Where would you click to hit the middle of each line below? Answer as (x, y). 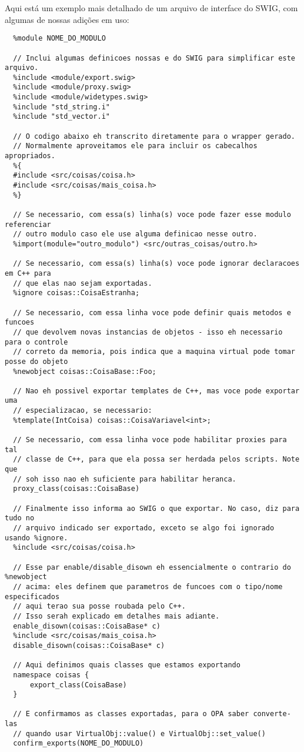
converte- (272, 714)
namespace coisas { (51, 675)
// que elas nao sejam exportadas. (83, 283)
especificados (32, 596)
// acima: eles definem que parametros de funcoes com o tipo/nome (148, 586)
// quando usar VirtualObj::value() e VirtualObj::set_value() (139, 733)
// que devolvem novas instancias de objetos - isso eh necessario (148, 332)
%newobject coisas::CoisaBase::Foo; (85, 371)
